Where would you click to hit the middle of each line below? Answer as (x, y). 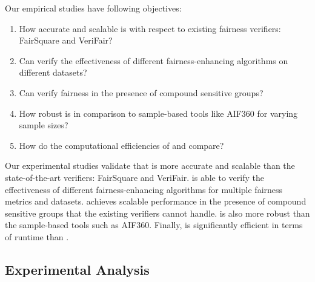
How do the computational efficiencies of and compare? (121, 145)
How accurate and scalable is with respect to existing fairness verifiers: (150, 28)
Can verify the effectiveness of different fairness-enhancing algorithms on (154, 60)
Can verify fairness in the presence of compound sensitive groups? (141, 92)
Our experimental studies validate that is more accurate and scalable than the (150, 166)
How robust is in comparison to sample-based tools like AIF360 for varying (158, 113)
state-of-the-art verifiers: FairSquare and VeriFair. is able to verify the (134, 177)
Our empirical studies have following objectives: (93, 8)
